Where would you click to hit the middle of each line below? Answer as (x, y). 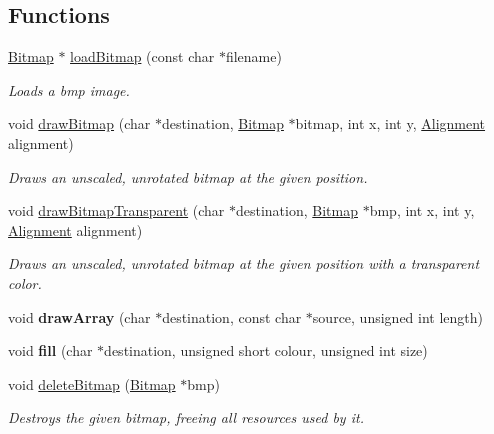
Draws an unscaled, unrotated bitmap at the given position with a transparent (244, 263)
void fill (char (50, 350)
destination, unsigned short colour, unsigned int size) (266, 350)
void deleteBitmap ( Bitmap (92, 383)
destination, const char (232, 316)
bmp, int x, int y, (422, 210)
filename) (253, 56)
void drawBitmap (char (79, 123)
